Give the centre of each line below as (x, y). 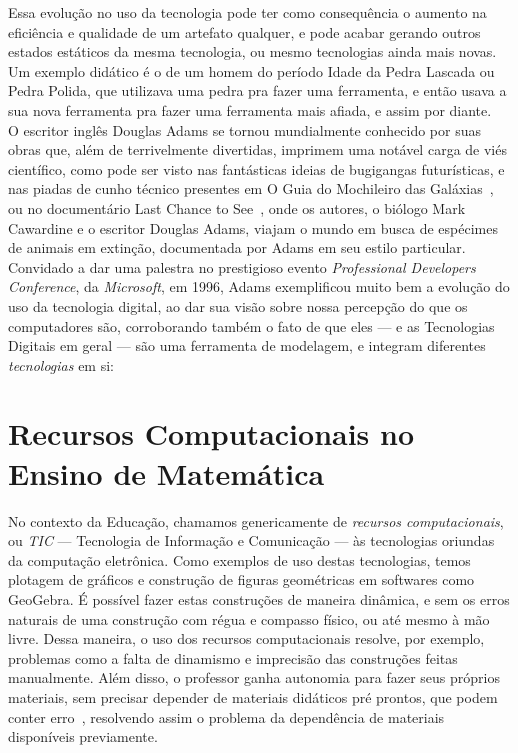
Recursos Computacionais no (211, 433)
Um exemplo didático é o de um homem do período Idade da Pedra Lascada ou (251, 70)
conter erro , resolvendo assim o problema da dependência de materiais (226, 716)
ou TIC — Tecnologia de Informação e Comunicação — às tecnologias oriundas (251, 540)
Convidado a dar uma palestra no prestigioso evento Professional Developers (242, 266)
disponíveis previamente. (83, 736)
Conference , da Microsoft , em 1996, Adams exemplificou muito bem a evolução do (259, 286)
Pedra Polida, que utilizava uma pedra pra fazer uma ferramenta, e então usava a (257, 90)
